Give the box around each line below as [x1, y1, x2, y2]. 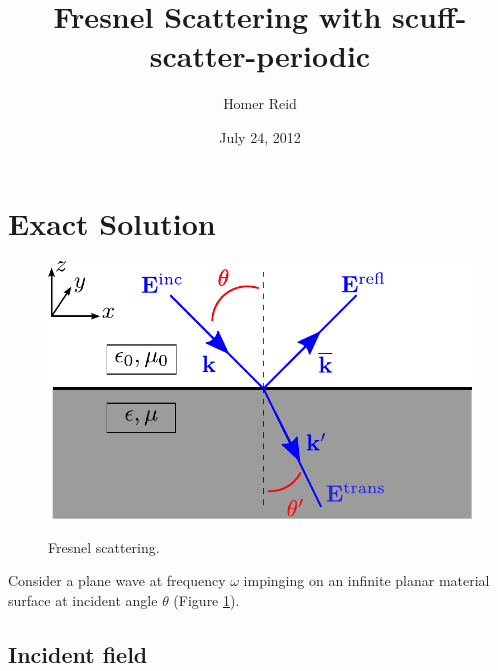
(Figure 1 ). [173, 589, 240, 610]
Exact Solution [8, 202, 216, 243]
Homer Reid [223, 93, 297, 114]
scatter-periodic [149, 35, 371, 76]
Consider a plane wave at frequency [8, 570, 226, 591]
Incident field [8, 638, 148, 669]
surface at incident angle [8, 589, 158, 610]
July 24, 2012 [219, 126, 301, 147]
